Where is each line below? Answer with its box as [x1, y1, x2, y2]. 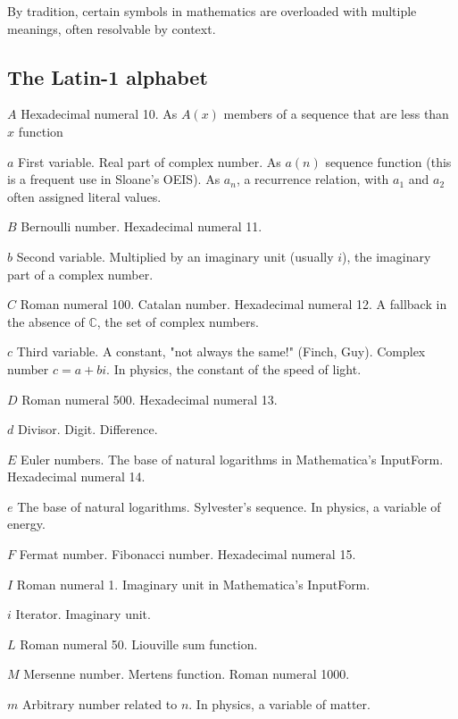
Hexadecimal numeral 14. [7, 467, 146, 486]
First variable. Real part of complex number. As [18, 152, 281, 171]
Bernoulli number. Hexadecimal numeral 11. [21, 217, 262, 236]
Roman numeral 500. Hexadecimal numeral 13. [21, 389, 278, 408]
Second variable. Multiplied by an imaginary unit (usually [16, 247, 334, 265]
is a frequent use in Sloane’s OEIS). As [7, 170, 221, 188]
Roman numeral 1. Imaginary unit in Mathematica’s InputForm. [16, 574, 371, 593]
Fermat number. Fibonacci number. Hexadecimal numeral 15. [19, 545, 356, 564]
